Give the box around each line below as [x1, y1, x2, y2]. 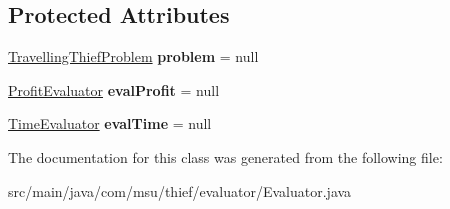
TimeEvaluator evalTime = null [8, 113, 212, 134]
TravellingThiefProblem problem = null [8, 46, 259, 67]
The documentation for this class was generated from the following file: [8, 146, 443, 167]
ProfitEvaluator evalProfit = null [8, 79, 220, 100]
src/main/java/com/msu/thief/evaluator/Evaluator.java [8, 180, 352, 201]
